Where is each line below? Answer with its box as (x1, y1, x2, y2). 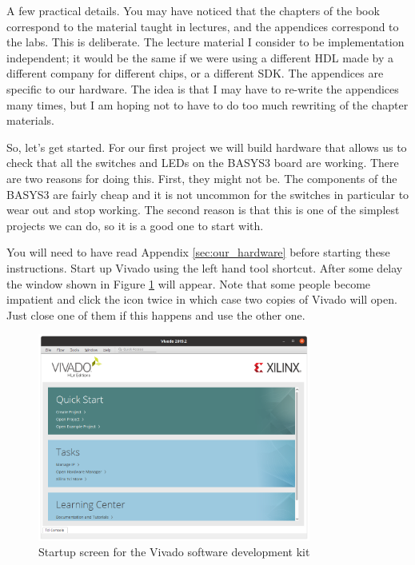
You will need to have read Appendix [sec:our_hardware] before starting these (6, 244, 390, 261)
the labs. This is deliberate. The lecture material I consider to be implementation (6, 34, 405, 50)
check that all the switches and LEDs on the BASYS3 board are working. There (6, 154, 399, 171)
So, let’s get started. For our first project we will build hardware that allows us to (6, 138, 407, 155)
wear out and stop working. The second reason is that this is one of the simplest (6, 201, 400, 218)
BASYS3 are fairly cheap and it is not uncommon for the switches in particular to (6, 185, 409, 202)
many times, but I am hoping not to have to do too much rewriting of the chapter (6, 96, 409, 113)
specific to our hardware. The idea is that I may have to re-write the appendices (6, 80, 399, 97)
